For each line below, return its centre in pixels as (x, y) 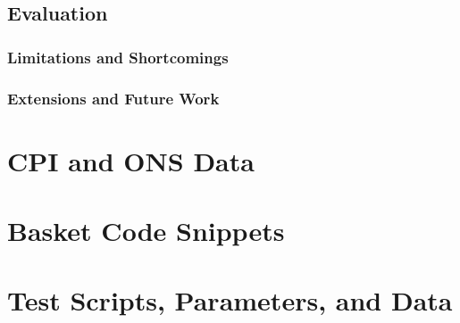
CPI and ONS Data (131, 160)
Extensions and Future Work (113, 98)
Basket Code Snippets (146, 231)
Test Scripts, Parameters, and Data (230, 300)
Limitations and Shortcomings (118, 57)
